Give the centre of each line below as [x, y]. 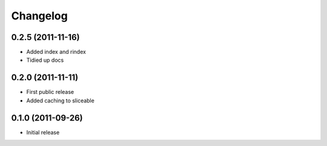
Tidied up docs [45, 60]
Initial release [43, 132]
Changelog [39, 16]
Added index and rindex [56, 52]
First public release [50, 92]
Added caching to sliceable [61, 101]
